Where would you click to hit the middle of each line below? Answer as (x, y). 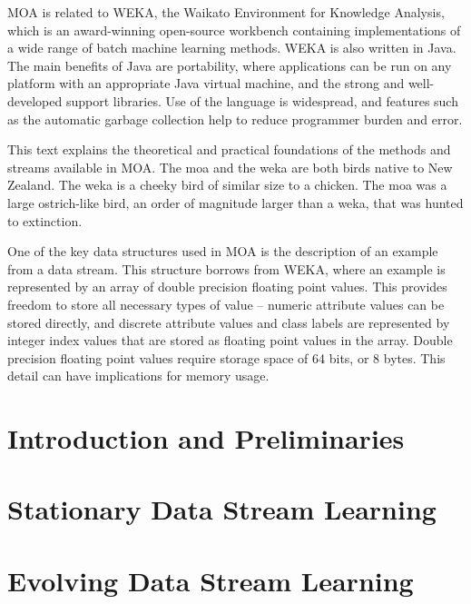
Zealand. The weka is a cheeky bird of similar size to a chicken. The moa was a (227, 185)
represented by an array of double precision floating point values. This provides (227, 287)
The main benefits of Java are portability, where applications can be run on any (230, 65)
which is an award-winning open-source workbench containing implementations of (234, 30)
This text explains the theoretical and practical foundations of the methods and (229, 149)
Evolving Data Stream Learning (211, 580)
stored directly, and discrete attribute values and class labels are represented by (229, 322)
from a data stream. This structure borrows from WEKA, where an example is (226, 268)
